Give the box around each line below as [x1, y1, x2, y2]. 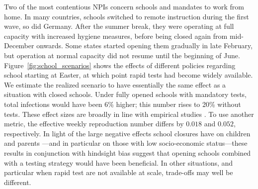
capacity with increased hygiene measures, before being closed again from [4, 30, 228, 41]
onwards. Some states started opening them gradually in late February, [36, 40, 253, 51]
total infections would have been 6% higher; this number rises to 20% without [4, 98, 241, 109]
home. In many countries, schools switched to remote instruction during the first [4, 11, 249, 21]
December [4, 40, 34, 51]
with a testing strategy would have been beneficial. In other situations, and [4, 157, 233, 168]
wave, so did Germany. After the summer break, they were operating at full [4, 21, 234, 31]
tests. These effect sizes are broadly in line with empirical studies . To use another [4, 108, 254, 119]
